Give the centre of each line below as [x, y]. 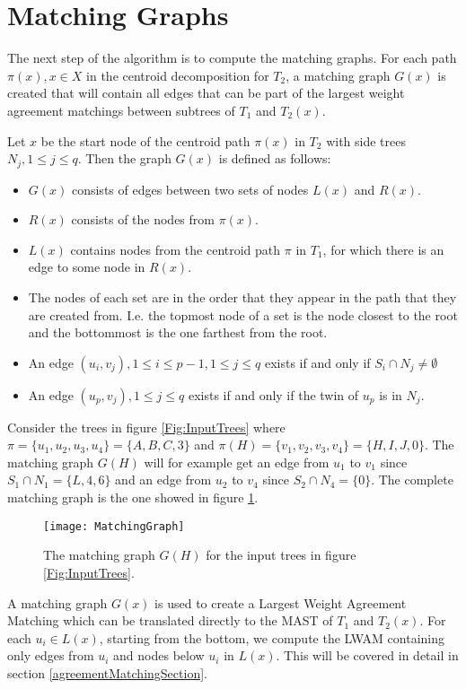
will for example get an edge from [237, 462]
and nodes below [159, 655]
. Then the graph [124, 158]
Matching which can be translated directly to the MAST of [170, 620]
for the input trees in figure [281, 555]
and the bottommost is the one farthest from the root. [178, 332]
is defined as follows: [275, 158]
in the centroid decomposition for [178, 75]
